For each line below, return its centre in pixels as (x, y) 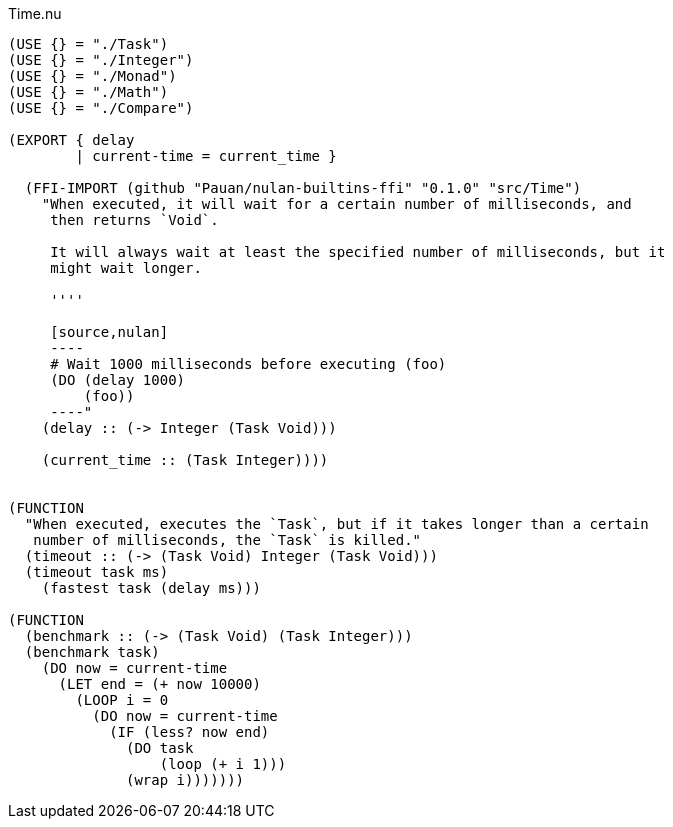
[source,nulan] (109, 332)
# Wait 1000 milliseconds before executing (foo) (248, 364)
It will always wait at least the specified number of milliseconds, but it (358, 252)
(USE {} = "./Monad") (92, 76)
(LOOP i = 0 (122, 700)
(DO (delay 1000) (118, 380)
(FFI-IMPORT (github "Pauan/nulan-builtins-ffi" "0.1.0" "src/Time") (303, 188)
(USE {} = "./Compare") (101, 108)
